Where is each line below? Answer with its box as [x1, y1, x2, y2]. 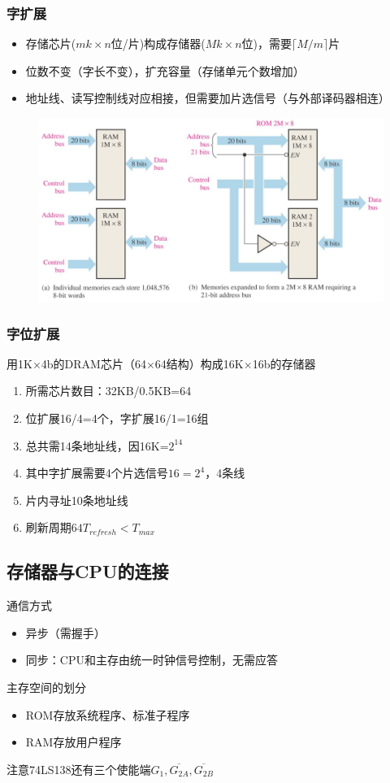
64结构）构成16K [154, 355, 244, 372]
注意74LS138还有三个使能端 [6, 760, 151, 777]
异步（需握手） [25, 624, 106, 641]
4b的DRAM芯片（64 [41, 355, 146, 372]
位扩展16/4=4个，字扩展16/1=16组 [25, 410, 209, 427]
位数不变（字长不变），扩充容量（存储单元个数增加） [25, 62, 305, 79]
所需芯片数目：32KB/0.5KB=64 [25, 382, 192, 399]
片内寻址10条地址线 [25, 491, 128, 508]
